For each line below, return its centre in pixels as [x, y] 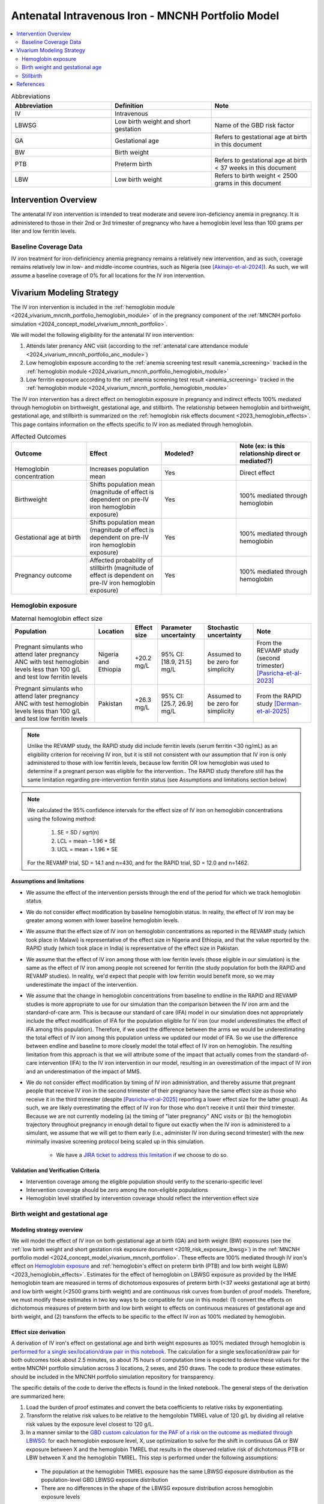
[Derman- [288, 703]
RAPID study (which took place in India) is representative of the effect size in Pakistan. [133, 948]
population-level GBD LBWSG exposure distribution [104, 1480]
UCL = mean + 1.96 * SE [88, 849]
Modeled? [179, 453]
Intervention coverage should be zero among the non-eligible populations [117, 1190]
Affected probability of [121, 560]
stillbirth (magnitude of [122, 567]
